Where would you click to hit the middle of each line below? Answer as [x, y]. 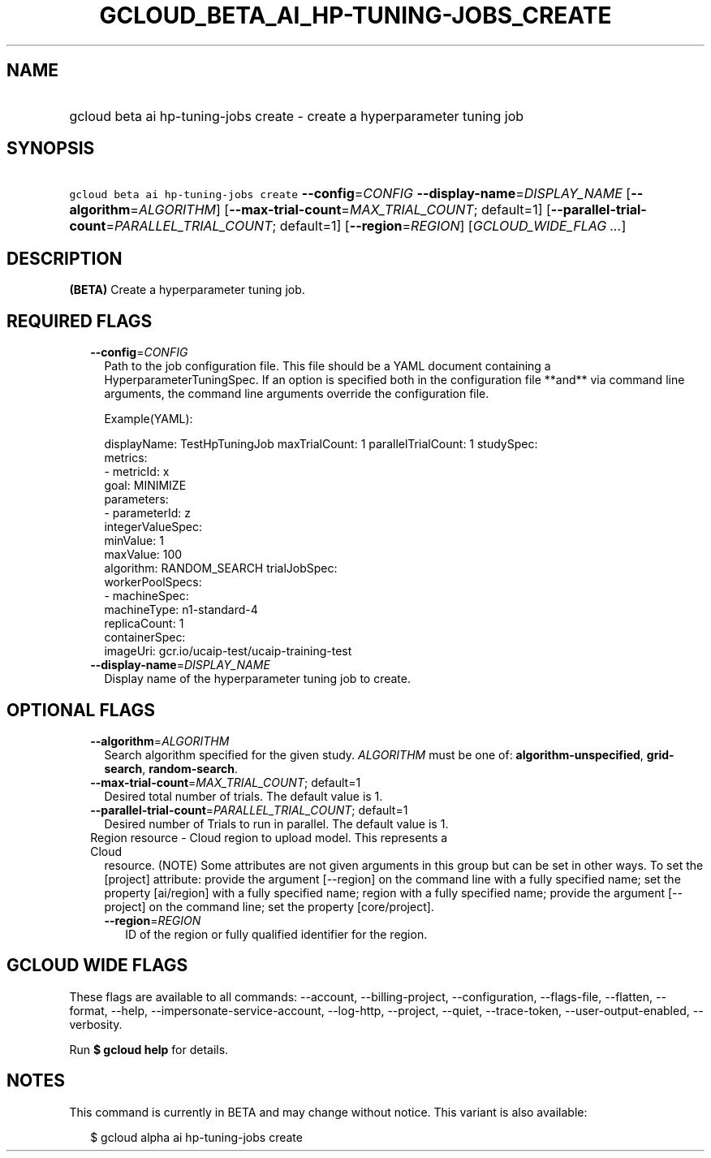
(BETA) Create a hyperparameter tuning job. [187, 290]
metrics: [126, 458]
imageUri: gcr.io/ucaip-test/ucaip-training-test [228, 651]
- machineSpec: [147, 596]
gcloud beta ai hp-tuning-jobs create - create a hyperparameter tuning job [297, 116]
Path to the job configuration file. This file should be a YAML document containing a [327, 366]
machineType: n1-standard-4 [181, 610]
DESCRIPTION [65, 258]
